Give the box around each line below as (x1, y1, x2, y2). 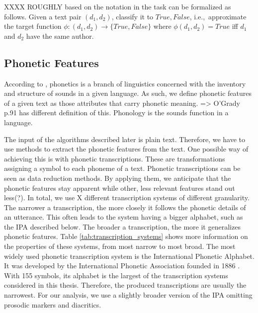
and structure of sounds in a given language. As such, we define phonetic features (4, 88, 252, 98)
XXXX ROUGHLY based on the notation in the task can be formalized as (4, 1, 231, 11)
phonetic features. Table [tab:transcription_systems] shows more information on (4, 231, 248, 241)
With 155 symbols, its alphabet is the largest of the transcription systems (4, 270, 228, 280)
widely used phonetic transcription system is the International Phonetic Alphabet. (4, 250, 255, 261)
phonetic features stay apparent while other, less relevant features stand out (4, 182, 235, 193)
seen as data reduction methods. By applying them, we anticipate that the (4, 172, 231, 183)
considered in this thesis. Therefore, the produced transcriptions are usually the (4, 280, 247, 290)
